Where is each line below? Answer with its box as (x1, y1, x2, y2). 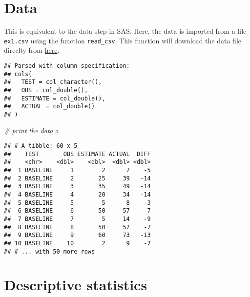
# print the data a (4, 125, 59, 135)
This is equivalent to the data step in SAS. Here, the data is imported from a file (4, 26, 247, 36)
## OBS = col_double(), (4, 86, 88, 94)
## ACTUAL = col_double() (4, 103, 95, 110)
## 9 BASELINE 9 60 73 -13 (4, 232, 151, 239)
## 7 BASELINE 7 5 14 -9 (4, 216, 151, 223)
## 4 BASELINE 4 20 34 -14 (4, 191, 151, 198)
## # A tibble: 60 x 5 (4, 142, 78, 150)
